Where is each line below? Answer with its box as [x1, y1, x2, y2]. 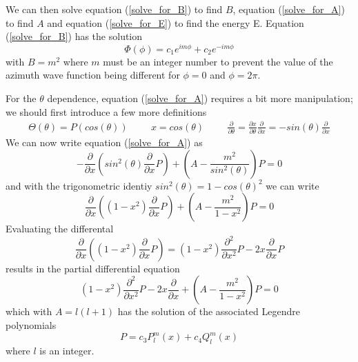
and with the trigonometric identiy [6, 178, 152, 192]
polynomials [6, 318, 57, 332]
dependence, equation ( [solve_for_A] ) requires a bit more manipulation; [47, 91, 353, 105]
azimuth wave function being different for [6, 68, 180, 82]
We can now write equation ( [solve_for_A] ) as [6, 135, 203, 150]
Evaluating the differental [6, 221, 114, 236]
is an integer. [39, 343, 95, 357]
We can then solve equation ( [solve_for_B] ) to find [6, 2, 223, 16]
